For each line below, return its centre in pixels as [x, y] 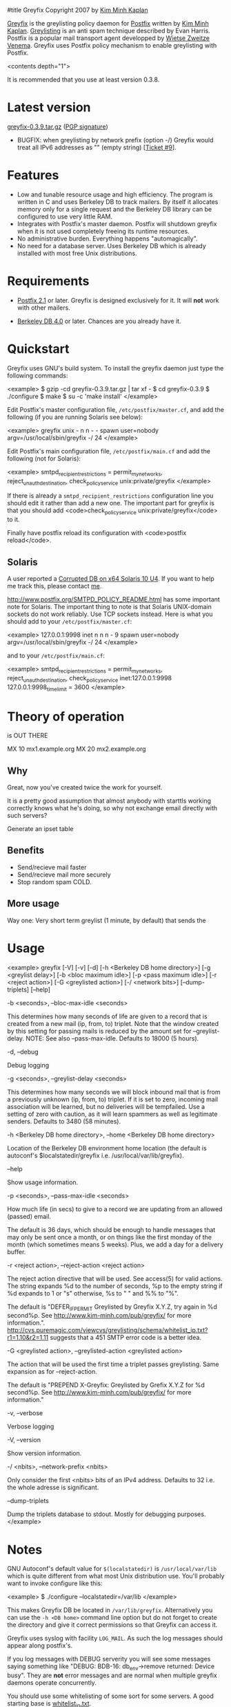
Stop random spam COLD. [54, 882]
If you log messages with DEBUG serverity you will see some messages [109, 1659]
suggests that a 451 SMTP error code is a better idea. [126, 1338]
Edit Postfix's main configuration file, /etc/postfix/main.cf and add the [109, 451]
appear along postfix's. [40, 1645]
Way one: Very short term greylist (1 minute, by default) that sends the [107, 920]
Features [33, 175]
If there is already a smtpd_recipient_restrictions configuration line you [110, 496]
